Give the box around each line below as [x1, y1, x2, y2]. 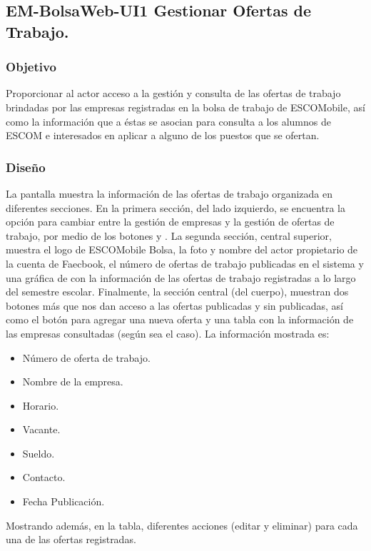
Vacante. [22, 422, 61, 437]
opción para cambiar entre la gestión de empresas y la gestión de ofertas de [6, 214, 335, 229]
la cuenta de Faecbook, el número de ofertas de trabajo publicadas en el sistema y [6, 256, 364, 271]
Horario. [22, 398, 59, 413]
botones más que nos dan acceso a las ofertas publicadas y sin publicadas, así [6, 298, 343, 313]
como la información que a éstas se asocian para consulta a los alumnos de [6, 113, 331, 128]
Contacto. [22, 470, 66, 485]
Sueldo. [22, 445, 55, 460]
